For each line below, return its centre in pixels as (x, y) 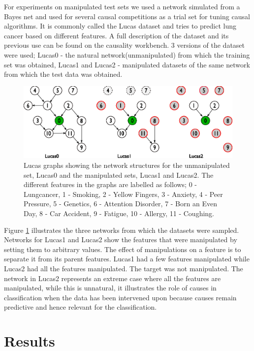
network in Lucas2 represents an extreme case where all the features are (112, 278)
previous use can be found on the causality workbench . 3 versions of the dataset (125, 45)
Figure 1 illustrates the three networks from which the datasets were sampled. (122, 230)
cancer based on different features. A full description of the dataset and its (116, 35)
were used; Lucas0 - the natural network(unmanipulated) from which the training (127, 54)
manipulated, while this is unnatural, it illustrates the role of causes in (110, 288)
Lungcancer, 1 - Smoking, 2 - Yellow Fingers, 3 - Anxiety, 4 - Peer (123, 194)
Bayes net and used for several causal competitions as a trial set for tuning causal (127, 16)
